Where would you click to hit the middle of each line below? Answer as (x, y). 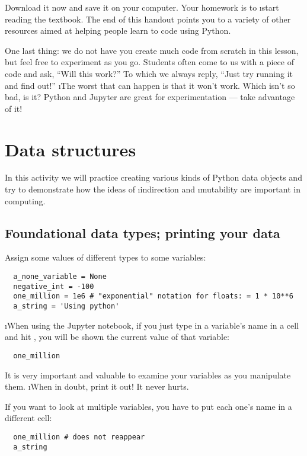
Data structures (71, 149)
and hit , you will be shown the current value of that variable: (117, 337)
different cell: (28, 418)
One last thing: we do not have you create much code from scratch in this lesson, (152, 50)
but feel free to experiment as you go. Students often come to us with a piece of (149, 62)
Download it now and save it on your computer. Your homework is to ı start (142, 7)
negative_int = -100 (54, 286)
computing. (25, 200)
